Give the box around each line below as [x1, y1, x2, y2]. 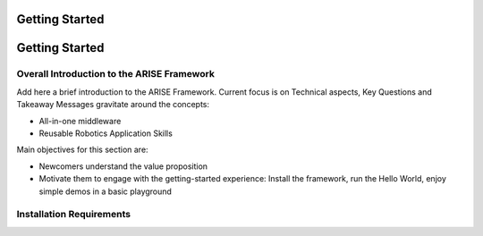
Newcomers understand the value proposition [38, 161, 208, 172]
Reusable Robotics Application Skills [38, 128, 174, 139]
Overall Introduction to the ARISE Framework [16, 68, 215, 80]
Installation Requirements [16, 208, 131, 221]
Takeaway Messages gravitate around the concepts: [16, 99, 210, 110]
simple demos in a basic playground [38, 186, 172, 197]
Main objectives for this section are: [16, 144, 148, 156]
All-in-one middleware [38, 115, 122, 126]
